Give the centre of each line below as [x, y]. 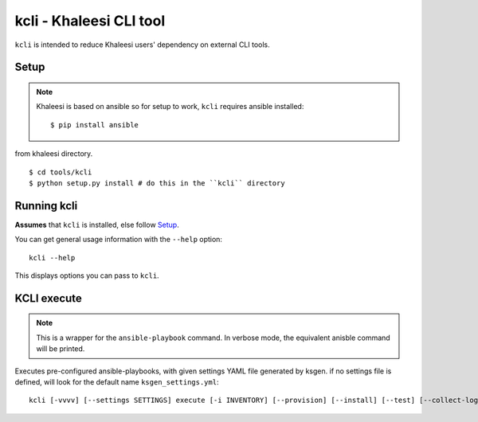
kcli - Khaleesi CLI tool [90, 21]
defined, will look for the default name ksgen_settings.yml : [117, 381]
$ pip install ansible [95, 125]
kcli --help [52, 258]
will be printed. [61, 349]
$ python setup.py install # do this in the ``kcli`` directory [157, 183]
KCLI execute [49, 298]
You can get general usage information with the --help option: [119, 240]
